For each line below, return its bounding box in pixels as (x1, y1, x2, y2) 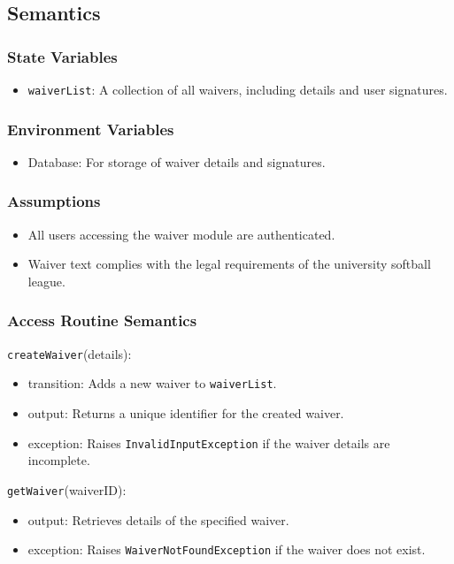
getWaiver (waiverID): (7, 480, 127, 499)
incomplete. (27, 451, 90, 469)
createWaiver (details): (7, 344, 132, 362)
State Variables (7, 45, 118, 67)
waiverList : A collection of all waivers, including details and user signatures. (27, 80, 448, 98)
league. (27, 271, 65, 290)
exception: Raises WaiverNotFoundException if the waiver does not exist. (27, 540, 426, 559)
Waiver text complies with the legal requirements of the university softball (27, 255, 431, 273)
